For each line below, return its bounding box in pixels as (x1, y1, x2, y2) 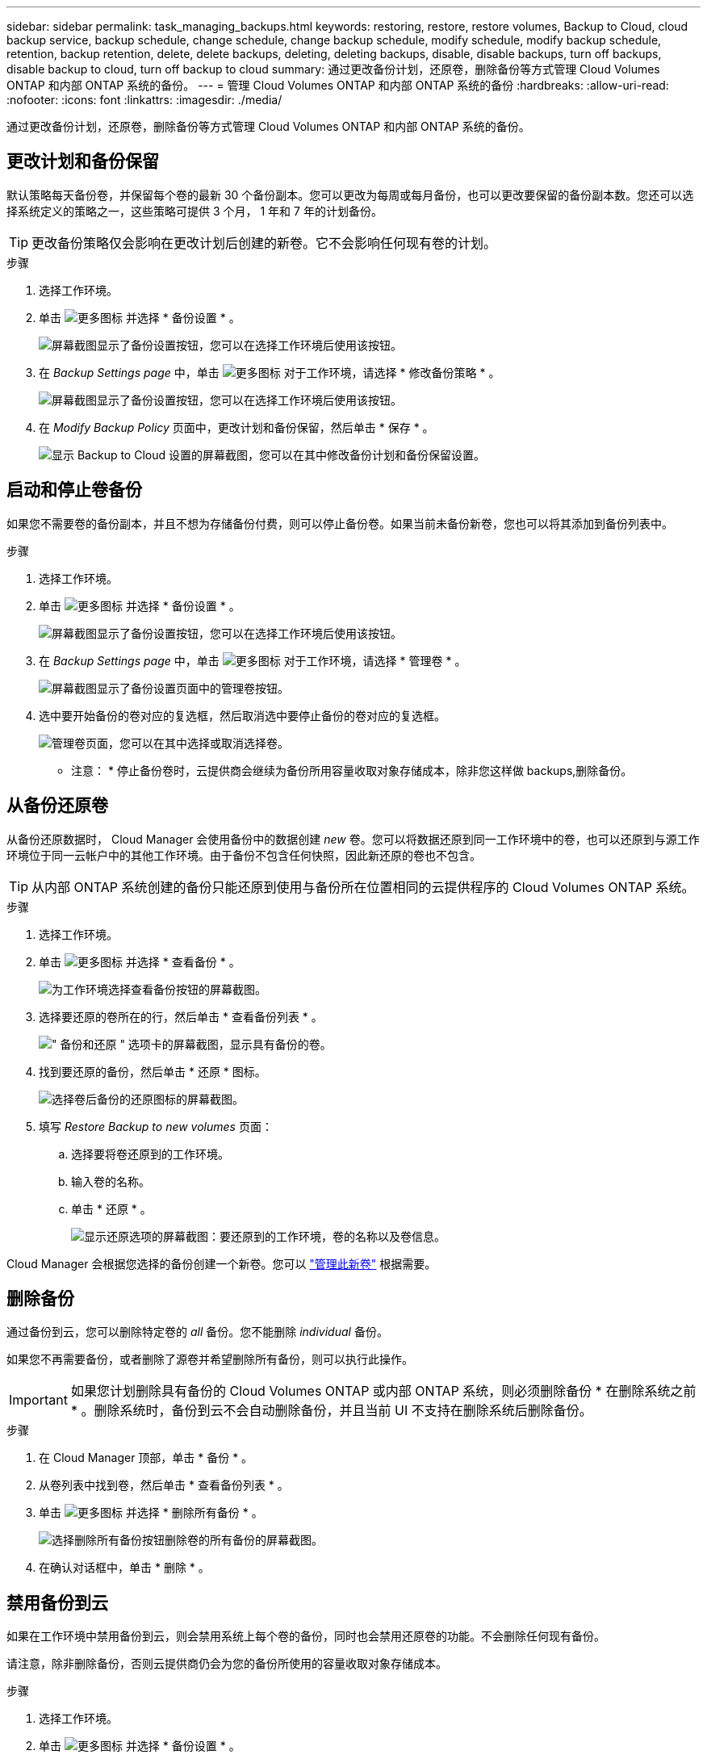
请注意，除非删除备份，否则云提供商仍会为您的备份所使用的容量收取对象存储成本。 (6, 1656, 447, 1671)
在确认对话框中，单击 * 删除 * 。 (39, 1560, 210, 1575)
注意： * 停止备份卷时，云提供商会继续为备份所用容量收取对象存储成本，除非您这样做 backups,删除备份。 (71, 763, 633, 777)
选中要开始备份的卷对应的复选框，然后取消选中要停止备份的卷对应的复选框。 (39, 708, 446, 722)
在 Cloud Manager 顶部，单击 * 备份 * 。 (39, 1451, 253, 1465)
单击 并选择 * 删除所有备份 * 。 (39, 1506, 263, 1520)
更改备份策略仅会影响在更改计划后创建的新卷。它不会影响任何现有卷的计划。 (31, 234, 497, 251)
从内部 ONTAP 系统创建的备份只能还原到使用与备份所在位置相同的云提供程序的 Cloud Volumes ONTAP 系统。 (31, 878, 695, 895)
